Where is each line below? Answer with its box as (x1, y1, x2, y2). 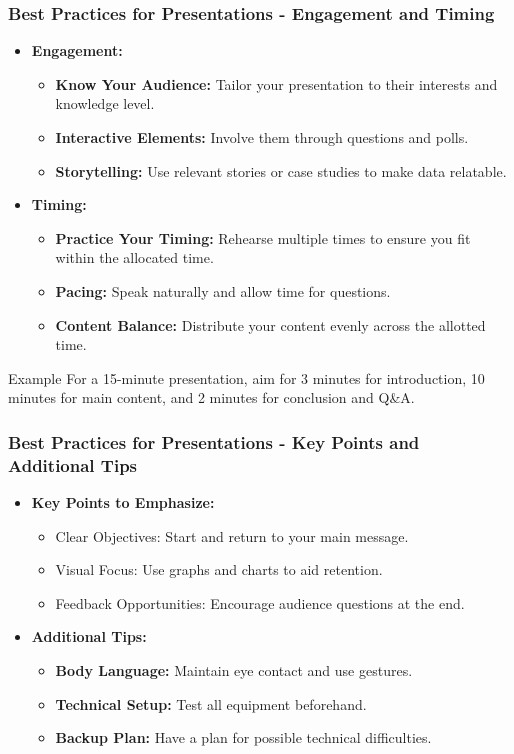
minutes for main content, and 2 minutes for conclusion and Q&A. (8, 387, 415, 408)
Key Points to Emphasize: (31, 492, 215, 513)
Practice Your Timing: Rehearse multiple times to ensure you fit (55, 227, 471, 248)
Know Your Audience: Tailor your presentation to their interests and (55, 73, 498, 94)
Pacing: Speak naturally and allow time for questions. (55, 280, 391, 301)
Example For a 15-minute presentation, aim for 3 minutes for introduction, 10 (8, 367, 485, 388)
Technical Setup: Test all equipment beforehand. (55, 693, 367, 714)
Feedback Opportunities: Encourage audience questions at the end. (55, 592, 465, 613)
